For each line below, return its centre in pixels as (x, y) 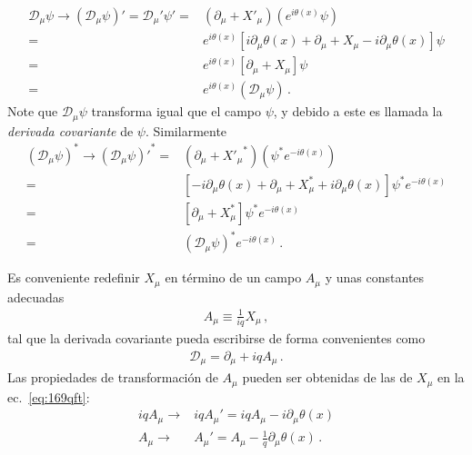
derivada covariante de (70, 130)
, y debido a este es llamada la (358, 111)
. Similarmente (186, 130)
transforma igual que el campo (176, 111)
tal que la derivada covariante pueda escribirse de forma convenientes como (216, 338)
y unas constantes (375, 277)
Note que (33, 111)
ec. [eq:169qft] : (49, 396)
